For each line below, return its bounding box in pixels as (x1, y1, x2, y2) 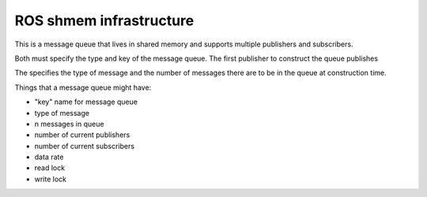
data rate (34, 152, 64, 162)
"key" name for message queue (34, 97, 138, 106)
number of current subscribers (34, 141, 134, 151)
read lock (34, 163, 66, 173)
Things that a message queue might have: (14, 83, 152, 92)
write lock (34, 174, 67, 184)
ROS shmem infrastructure (14, 12, 195, 29)
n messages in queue (34, 119, 104, 128)
